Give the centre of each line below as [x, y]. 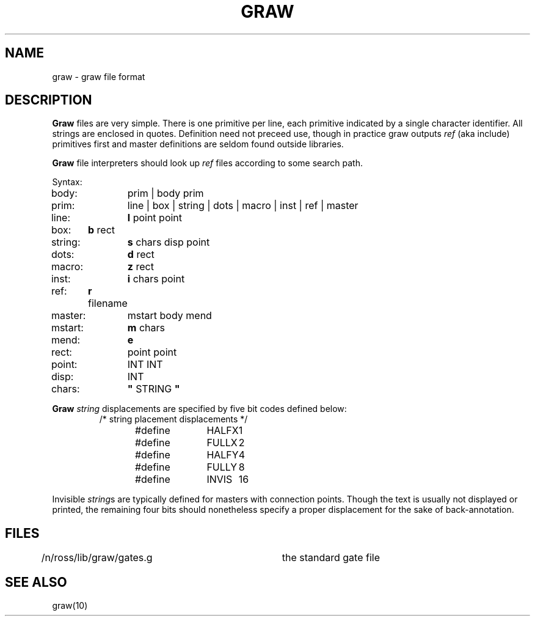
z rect [140, 267]
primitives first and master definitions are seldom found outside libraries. [198, 144]
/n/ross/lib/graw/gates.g [97, 558]
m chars [146, 328]
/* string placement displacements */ [173, 419]
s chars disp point [169, 242]
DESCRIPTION [49, 100]
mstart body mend [169, 316]
